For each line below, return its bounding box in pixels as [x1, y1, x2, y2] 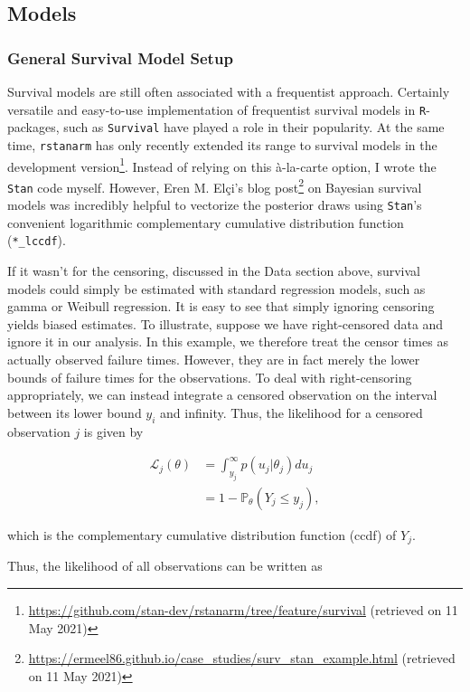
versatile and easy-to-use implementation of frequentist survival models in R [7, 100, 427, 118]
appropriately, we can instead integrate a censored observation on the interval [7, 385, 437, 404]
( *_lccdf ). [7, 231, 66, 250]
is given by [83, 422, 144, 441]
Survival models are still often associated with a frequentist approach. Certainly [7, 82, 450, 100]
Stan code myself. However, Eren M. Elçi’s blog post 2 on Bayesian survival [7, 175, 422, 196]
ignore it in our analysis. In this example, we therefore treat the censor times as [7, 332, 448, 351]
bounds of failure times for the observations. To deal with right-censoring [7, 367, 412, 386]
